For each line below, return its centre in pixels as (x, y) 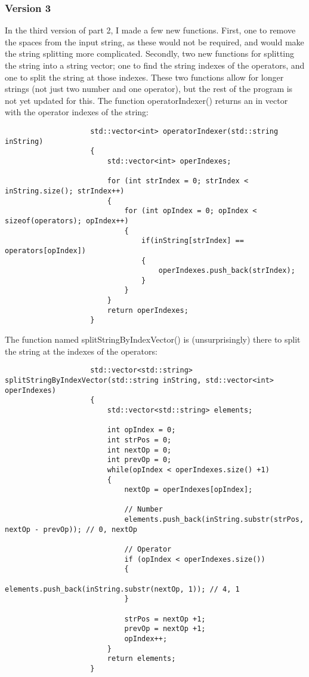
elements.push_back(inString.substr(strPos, (214, 520)
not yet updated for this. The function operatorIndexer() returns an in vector (146, 100)
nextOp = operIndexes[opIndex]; (189, 490)
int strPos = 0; (139, 440)
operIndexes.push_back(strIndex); (227, 271)
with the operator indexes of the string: (77, 112)
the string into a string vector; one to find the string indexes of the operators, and (155, 65)
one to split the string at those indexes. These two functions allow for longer (144, 77)
